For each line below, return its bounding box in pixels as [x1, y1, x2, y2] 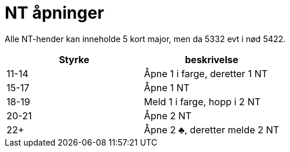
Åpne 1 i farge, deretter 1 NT [144, 67, 268, 80]
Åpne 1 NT [144, 81, 190, 94]
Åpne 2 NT [144, 109, 192, 122]
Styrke [59, 53, 89, 65]
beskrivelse [185, 53, 238, 65]
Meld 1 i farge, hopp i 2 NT [144, 95, 261, 108]
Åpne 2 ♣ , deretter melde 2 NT [144, 123, 279, 136]
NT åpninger [5, 3, 104, 23]
